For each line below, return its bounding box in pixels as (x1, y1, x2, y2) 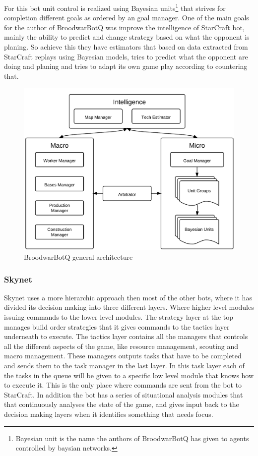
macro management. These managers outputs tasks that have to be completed (4, 350, 242, 361)
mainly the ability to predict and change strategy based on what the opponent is (4, 32, 250, 42)
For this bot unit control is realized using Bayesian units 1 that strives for (4, 1, 226, 13)
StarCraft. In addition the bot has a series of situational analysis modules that (4, 389, 243, 399)
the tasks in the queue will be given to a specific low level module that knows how (4, 370, 254, 380)
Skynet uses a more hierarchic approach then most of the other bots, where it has (4, 292, 252, 302)
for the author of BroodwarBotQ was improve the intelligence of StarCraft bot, (4, 22, 245, 32)
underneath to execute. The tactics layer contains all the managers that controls (4, 331, 248, 342)
